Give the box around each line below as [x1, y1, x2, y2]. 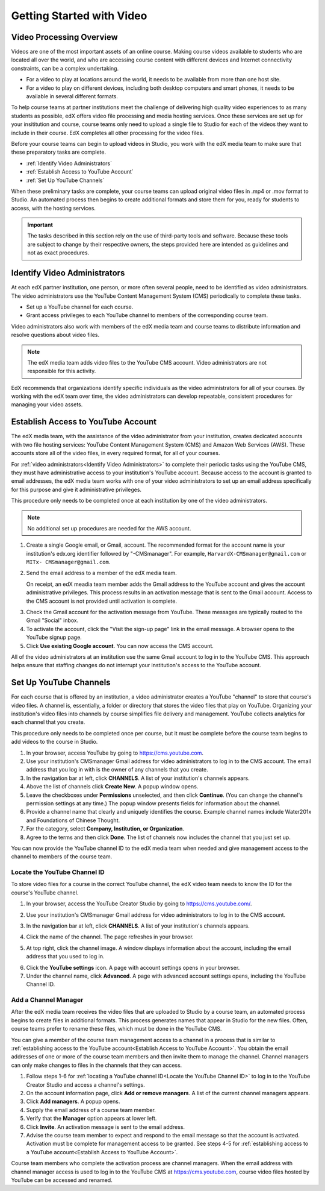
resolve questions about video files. [11, 332, 100, 339]
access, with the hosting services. [11, 204, 96, 212]
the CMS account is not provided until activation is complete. [26, 597, 178, 605]
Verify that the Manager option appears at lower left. [26, 1115, 157, 1122]
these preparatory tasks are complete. [11, 148, 107, 156]
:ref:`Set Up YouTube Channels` [26, 177, 105, 184]
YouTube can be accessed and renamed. [11, 1176, 113, 1184]
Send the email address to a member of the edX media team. [26, 570, 177, 577]
